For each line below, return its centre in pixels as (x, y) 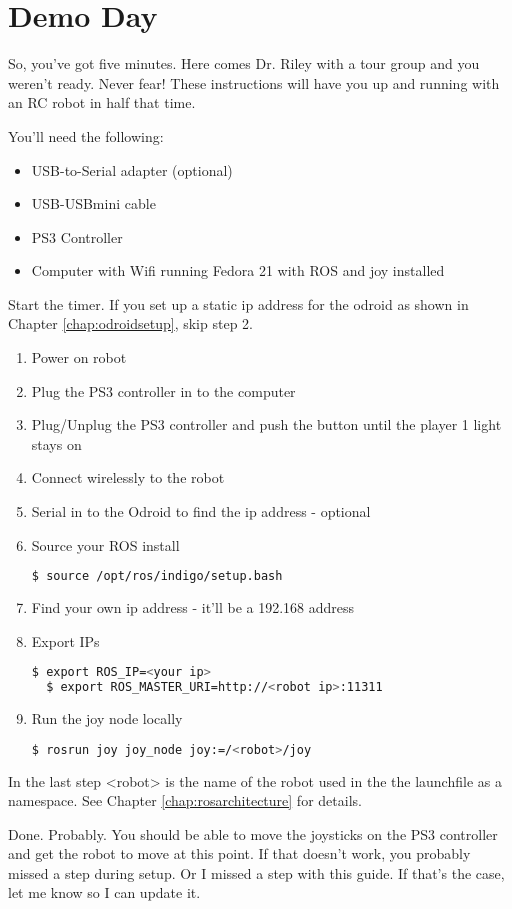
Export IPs (65, 640)
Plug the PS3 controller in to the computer (163, 390)
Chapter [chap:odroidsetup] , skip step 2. (130, 323)
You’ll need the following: (86, 135)
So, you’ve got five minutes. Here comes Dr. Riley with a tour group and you (244, 63)
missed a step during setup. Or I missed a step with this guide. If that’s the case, (256, 872)
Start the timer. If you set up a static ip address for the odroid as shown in (238, 303)
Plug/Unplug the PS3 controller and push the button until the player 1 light (266, 424)
